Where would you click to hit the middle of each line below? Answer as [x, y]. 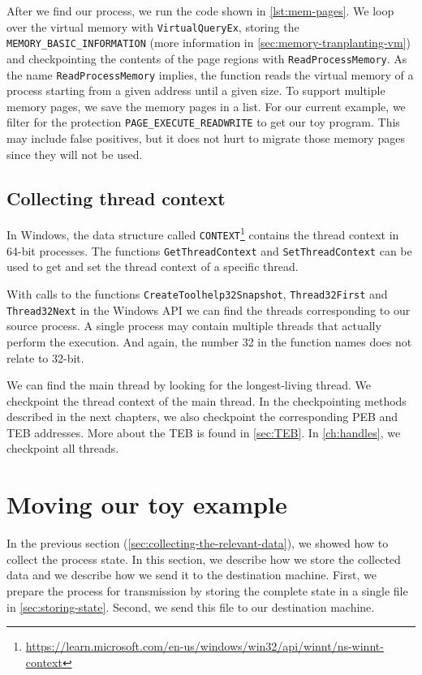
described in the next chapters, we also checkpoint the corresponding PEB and [202, 417]
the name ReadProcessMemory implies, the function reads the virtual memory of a [210, 74]
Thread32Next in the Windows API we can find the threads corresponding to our [209, 310]
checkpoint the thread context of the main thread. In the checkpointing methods [207, 400]
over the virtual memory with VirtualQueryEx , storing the [153, 26]
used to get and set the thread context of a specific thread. [153, 267]
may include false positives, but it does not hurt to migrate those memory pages [206, 138]
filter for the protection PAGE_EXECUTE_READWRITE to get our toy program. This [203, 122]
